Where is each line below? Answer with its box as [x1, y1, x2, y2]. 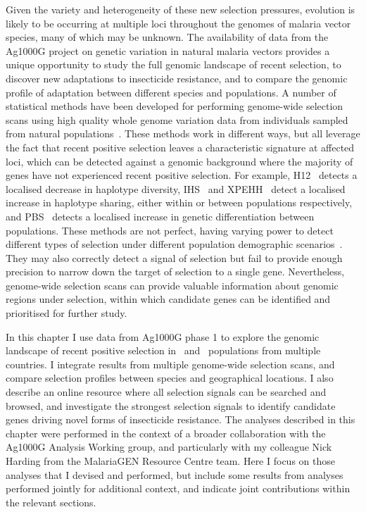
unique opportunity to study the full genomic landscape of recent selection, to [6, 57, 341, 72]
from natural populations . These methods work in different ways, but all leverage [6, 126, 360, 141]
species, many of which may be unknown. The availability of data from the [6, 30, 329, 44]
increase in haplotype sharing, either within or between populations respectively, [6, 195, 353, 210]
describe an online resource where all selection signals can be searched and [6, 385, 327, 399]
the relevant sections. [6, 494, 96, 509]
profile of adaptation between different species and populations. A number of [6, 85, 336, 99]
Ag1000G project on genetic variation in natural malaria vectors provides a [6, 43, 330, 58]
